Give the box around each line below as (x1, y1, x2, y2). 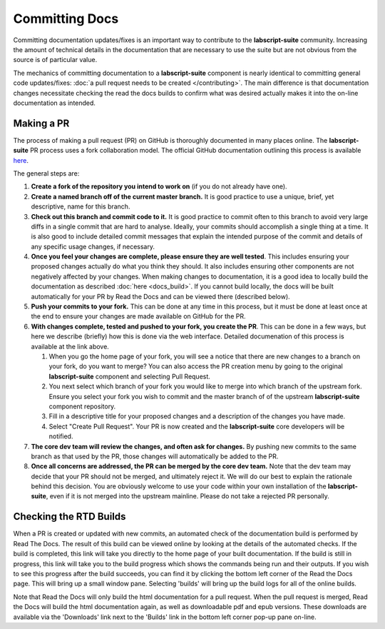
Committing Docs (13, 11, 119, 26)
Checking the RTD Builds (13, 510, 126, 523)
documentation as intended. (13, 99, 96, 107)
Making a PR (13, 117, 70, 129)
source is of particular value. (13, 56, 98, 64)
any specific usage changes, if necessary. (31, 242, 155, 251)
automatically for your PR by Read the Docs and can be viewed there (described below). (31, 292, 290, 301)
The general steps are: (13, 168, 80, 178)
